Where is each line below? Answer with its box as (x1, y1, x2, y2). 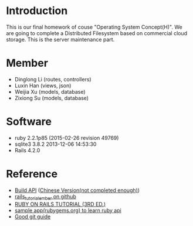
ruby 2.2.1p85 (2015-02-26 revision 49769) (14, 134, 119, 141)
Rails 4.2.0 (14, 146, 40, 153)
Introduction (6, 4, 68, 18)
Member (6, 57, 49, 70)
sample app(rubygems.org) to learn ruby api (14, 207, 121, 214)
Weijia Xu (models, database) (14, 88, 86, 95)
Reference (6, 167, 57, 180)
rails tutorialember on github (14, 193, 76, 201)
